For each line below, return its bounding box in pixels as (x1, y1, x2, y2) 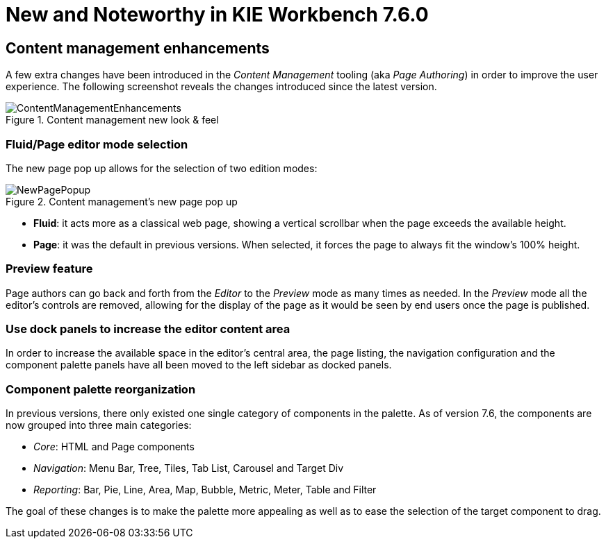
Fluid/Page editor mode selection (6, 137, 188, 151)
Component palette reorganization (6, 382, 196, 396)
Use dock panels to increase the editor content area (6, 322, 290, 337)
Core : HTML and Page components (33, 441, 195, 453)
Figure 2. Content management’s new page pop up (6, 195, 238, 207)
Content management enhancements (6, 39, 270, 57)
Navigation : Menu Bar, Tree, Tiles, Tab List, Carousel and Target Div (33, 462, 344, 475)
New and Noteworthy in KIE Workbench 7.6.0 (6, 3, 429, 26)
